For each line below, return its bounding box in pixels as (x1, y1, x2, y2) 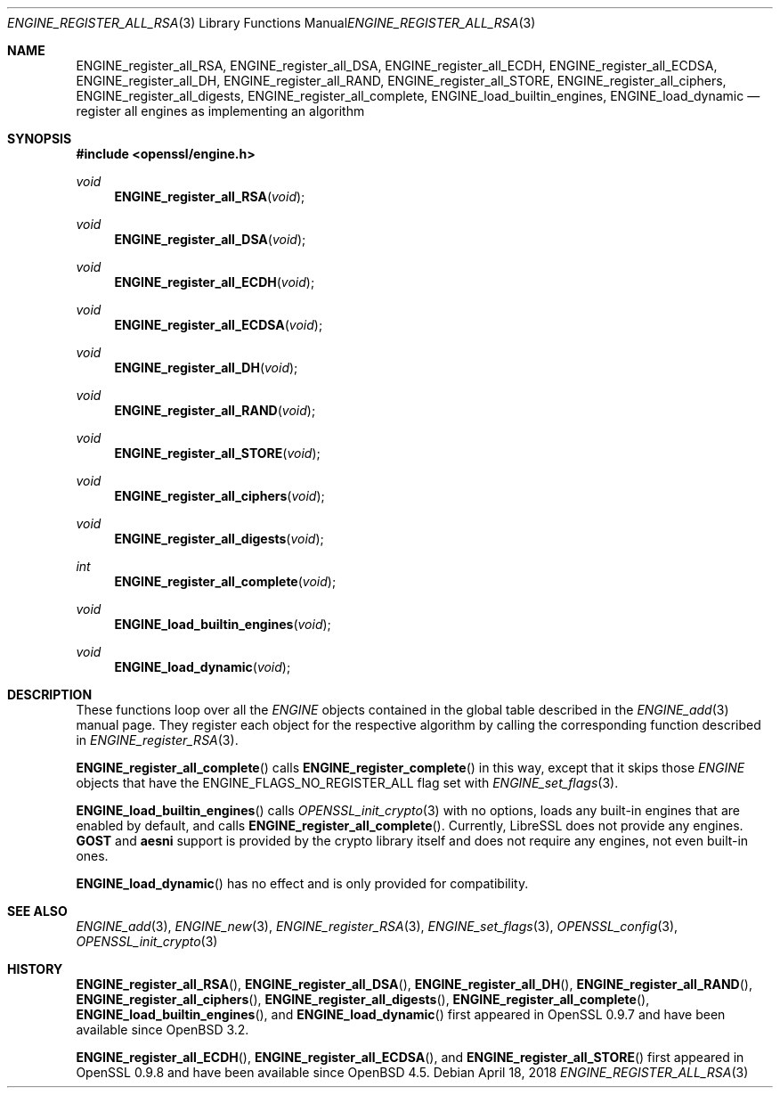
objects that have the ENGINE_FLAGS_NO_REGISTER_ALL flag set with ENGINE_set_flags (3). (76, 775, 619, 790)
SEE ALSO (7, 903, 68, 919)
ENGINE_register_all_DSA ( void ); (114, 232, 306, 247)
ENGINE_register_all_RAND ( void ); (114, 403, 316, 418)
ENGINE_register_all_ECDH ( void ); (114, 274, 315, 290)
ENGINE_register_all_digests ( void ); (114, 531, 324, 546)
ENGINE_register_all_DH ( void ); (114, 360, 298, 375)
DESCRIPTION (7, 687, 93, 702)
